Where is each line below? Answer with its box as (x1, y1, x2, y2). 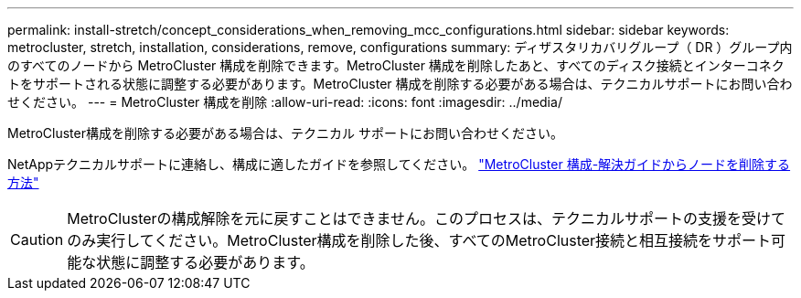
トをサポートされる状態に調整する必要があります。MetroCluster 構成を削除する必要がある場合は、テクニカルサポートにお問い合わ (7, 76, 793, 91)
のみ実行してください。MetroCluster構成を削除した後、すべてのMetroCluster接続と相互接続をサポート (67, 231, 772, 250)
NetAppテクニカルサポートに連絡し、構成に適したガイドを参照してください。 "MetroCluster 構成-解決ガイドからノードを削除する (7, 156, 791, 172)
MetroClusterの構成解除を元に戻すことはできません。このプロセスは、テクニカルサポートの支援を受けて (67, 209, 786, 228)
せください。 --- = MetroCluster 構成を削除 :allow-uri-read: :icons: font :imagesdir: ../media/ (7, 94, 562, 110)
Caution (10, 230, 64, 249)
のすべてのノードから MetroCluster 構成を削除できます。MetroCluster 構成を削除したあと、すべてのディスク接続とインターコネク (7, 58, 785, 73)
